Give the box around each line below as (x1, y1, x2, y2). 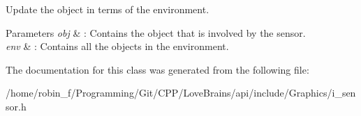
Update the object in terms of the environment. (6, 2, 209, 16)
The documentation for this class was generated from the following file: (6, 62, 309, 76)
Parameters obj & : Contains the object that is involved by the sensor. (6, 25, 306, 40)
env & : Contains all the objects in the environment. (6, 39, 229, 53)
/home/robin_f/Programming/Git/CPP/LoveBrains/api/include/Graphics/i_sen (6, 85, 356, 100)
